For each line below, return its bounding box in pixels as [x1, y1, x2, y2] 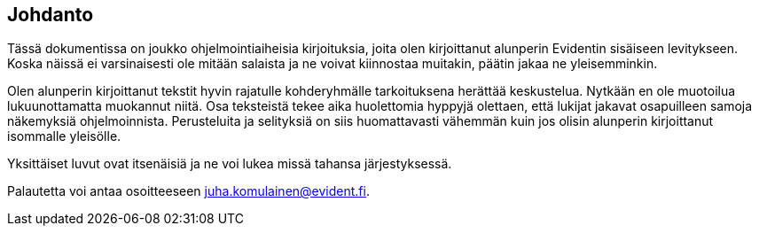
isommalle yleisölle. [7, 128, 121, 144]
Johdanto [7, 4, 94, 26]
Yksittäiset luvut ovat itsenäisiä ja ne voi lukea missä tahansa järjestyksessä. [7, 156, 452, 172]
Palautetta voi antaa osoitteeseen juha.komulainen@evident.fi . [7, 183, 370, 199]
